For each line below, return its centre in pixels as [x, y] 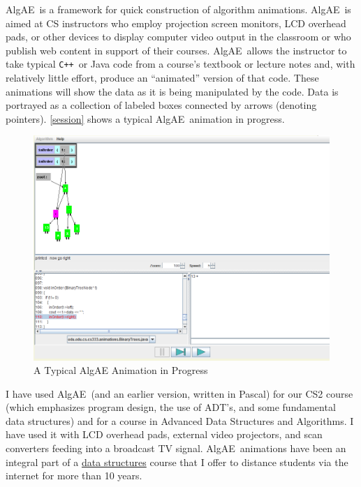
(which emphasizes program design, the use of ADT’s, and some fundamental [171, 407]
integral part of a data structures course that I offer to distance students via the [177, 462]
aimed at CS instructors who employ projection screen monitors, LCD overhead [176, 23]
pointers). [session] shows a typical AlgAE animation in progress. [145, 118]
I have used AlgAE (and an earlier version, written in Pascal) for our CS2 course [179, 393]
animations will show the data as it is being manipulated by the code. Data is [172, 91]
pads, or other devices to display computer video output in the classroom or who [178, 37]
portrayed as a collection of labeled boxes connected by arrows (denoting [161, 105]
